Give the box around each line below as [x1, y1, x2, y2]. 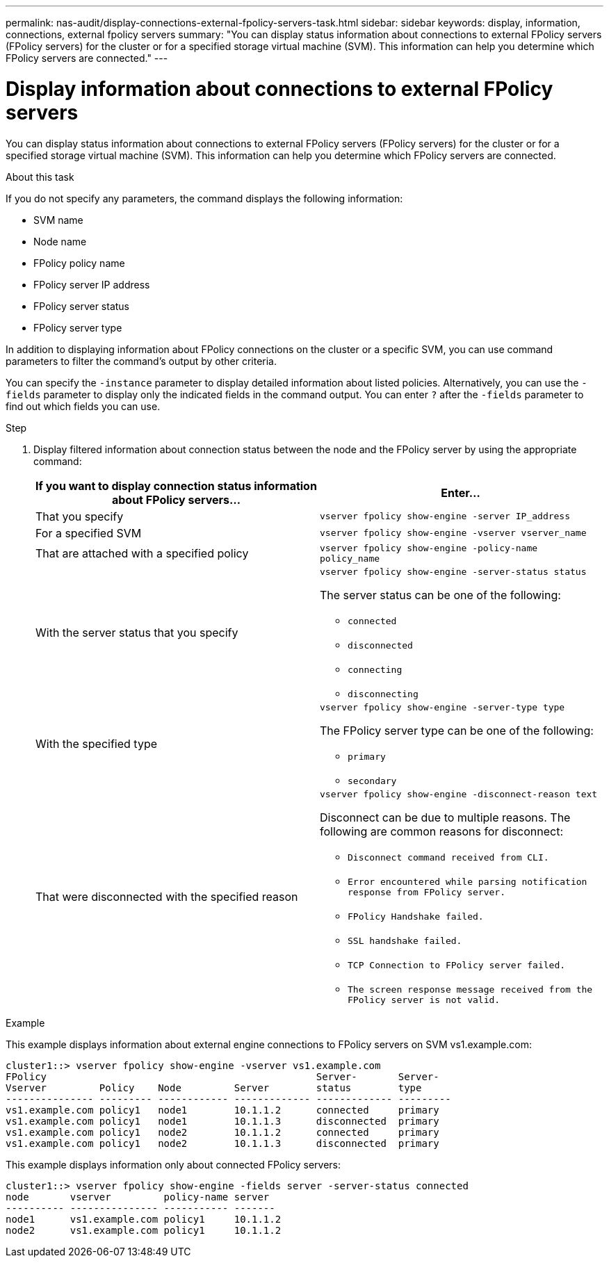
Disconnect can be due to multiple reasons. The [320, 810, 571, 824]
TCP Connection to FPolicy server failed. [348, 959, 566, 970]
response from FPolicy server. [348, 886, 505, 897]
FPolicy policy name [33, 256, 125, 269]
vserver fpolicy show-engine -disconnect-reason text [320, 788, 598, 799]
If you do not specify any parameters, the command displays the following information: [6, 192, 403, 204]
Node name [33, 235, 87, 247]
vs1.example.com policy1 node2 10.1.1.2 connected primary [6, 1126, 439, 1138]
